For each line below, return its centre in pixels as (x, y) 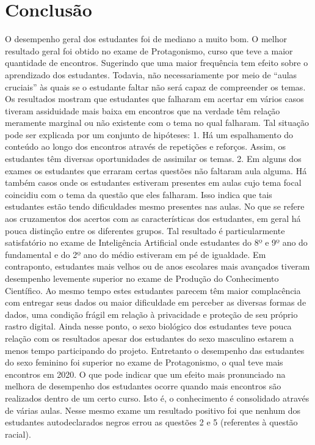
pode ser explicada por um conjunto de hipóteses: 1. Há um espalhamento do (149, 134)
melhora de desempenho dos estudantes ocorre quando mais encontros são (143, 386)
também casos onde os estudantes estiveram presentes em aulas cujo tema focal (153, 182)
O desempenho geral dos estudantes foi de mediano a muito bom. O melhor (146, 39)
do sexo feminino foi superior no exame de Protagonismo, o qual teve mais (144, 362)
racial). (18, 434)
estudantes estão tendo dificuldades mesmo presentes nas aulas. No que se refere (155, 206)
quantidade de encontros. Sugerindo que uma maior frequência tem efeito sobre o (157, 63)
